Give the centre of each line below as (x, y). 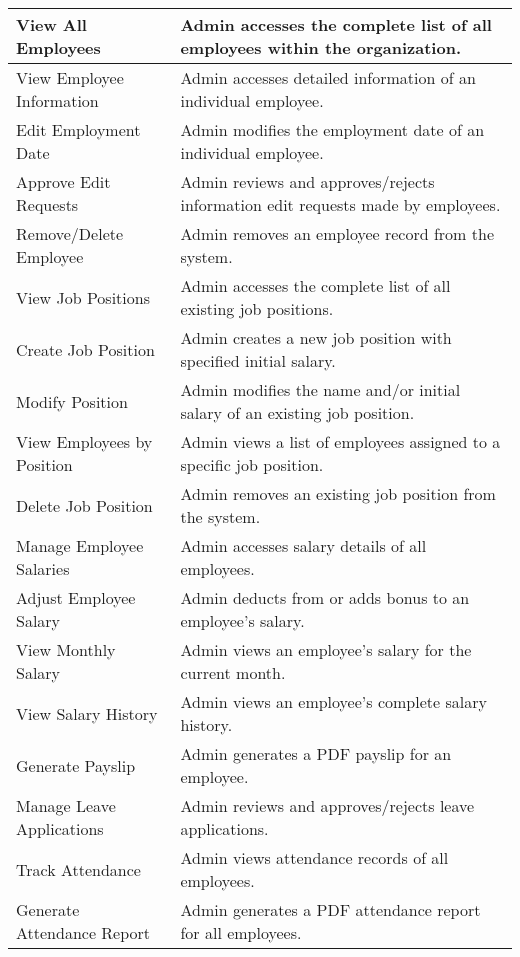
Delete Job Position (84, 505)
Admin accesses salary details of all (303, 545)
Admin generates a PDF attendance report (330, 909)
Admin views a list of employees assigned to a (340, 441)
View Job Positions (83, 297)
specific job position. (252, 464)
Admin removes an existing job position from (338, 493)
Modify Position (72, 401)
